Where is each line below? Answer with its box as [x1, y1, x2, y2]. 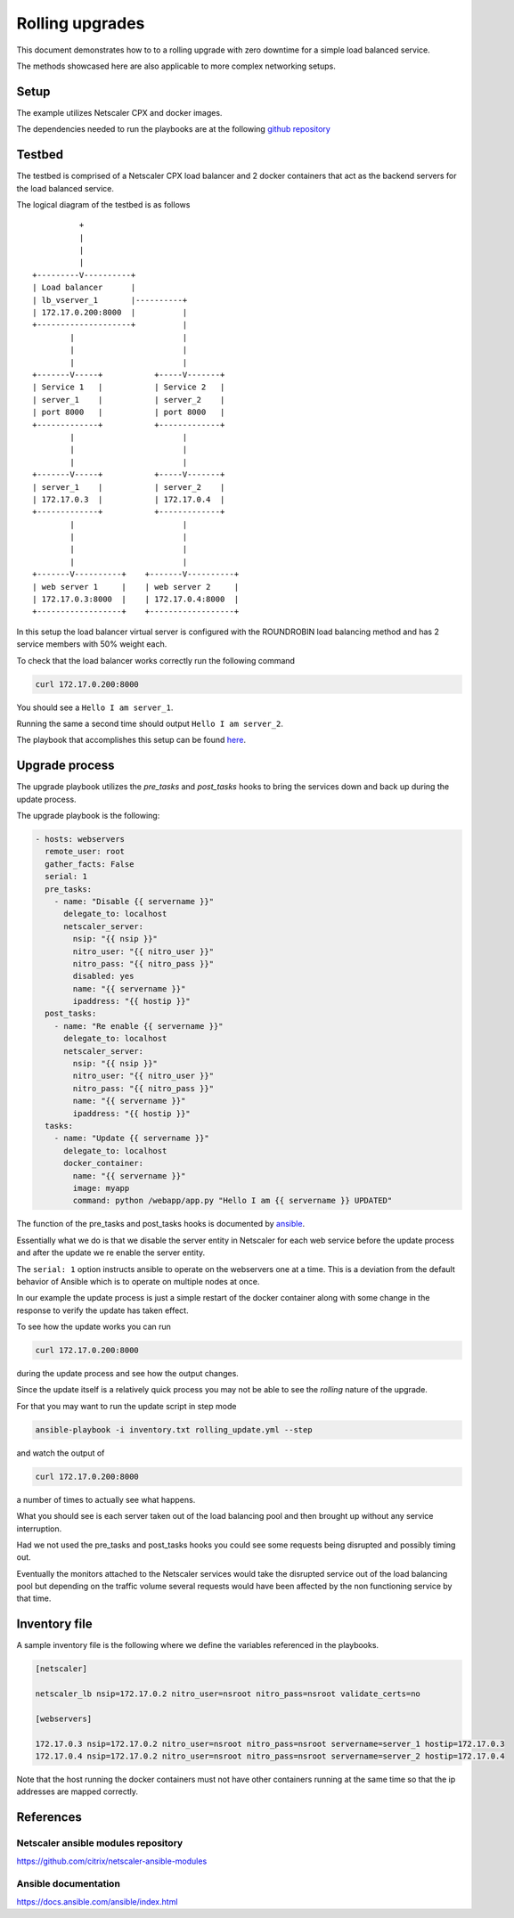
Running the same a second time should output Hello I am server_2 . [16, 718, 284, 729]
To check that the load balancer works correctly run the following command [16, 655, 296, 665]
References [16, 1809, 82, 1825]
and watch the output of [16, 1448, 105, 1458]
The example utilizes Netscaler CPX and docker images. [16, 107, 223, 118]
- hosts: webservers [35, 834, 125, 845]
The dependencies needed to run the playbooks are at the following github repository [16, 124, 331, 135]
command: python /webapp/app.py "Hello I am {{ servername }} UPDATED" [72, 1196, 393, 1206]
